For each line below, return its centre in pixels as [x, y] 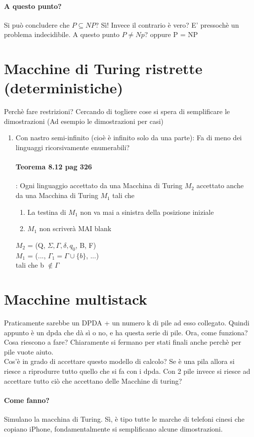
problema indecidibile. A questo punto [62, 34]
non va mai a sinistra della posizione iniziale [147, 212]
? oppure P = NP [171, 34]
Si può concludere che [37, 24]
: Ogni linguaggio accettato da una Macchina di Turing [99, 185]
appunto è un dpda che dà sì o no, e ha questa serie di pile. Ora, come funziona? [126, 332]
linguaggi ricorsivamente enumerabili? [73, 147]
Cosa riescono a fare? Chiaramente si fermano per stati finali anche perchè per [123, 342]
